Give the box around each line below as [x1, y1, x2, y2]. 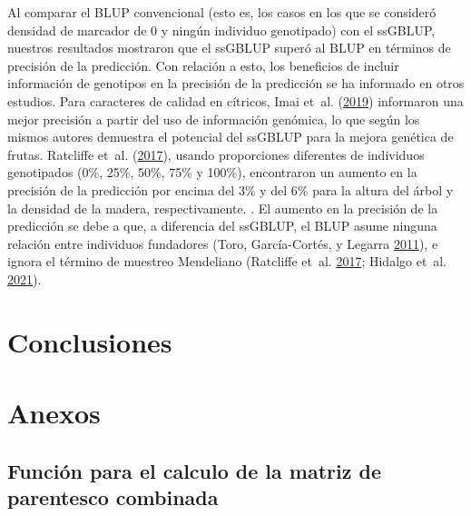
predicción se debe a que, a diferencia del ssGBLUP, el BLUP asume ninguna [7, 216, 437, 235]
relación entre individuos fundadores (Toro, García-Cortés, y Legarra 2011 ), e [7, 233, 438, 253]
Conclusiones [7, 322, 172, 360]
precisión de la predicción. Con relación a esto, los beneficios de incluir [7, 55, 399, 74]
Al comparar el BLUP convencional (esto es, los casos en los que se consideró [7, 3, 437, 21]
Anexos [7, 394, 101, 432]
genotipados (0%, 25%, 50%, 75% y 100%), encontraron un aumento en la [7, 163, 417, 182]
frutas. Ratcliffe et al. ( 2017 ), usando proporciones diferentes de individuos [7, 144, 425, 164]
